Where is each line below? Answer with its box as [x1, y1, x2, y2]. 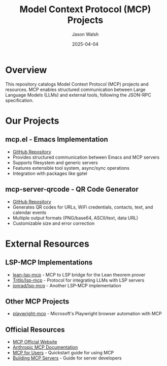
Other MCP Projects [5, 297, 70, 306]
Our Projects [5, 115, 59, 127]
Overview [5, 64, 47, 76]
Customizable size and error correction [12, 220, 95, 226]
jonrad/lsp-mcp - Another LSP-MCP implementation [12, 282, 122, 288]
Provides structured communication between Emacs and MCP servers [12, 154, 160, 160]
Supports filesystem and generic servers [12, 159, 98, 166]
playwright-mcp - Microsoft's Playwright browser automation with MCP [12, 311, 162, 317]
